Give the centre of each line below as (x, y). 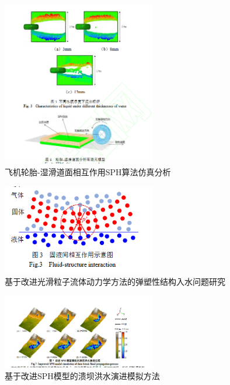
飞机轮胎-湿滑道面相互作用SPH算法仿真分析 (88, 171)
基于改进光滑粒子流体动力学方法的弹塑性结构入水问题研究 (115, 281)
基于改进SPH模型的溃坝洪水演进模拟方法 (82, 375)
